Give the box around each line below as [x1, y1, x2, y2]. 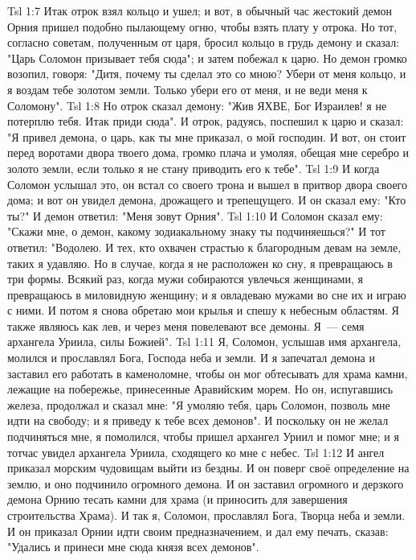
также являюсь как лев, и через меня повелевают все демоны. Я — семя [7, 317, 365, 334]
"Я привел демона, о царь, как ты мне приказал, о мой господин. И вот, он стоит [7, 128, 406, 145]
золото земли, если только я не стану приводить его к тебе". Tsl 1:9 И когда [7, 159, 380, 176]
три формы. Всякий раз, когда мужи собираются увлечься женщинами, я [7, 270, 363, 287]
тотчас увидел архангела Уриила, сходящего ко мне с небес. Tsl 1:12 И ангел [7, 443, 385, 460]
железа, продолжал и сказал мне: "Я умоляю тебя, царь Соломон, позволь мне [7, 396, 390, 413]
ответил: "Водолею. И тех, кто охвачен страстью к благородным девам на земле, [7, 238, 402, 255]
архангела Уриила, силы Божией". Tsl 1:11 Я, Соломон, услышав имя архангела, [7, 333, 402, 350]
